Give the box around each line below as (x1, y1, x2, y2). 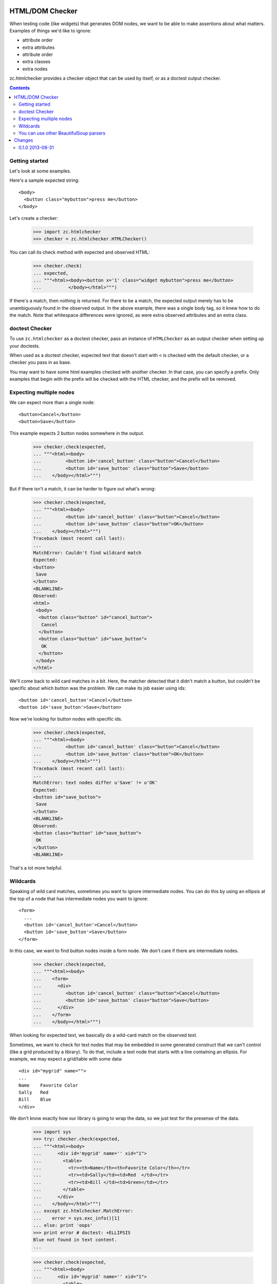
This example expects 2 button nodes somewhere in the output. (9, 430, 145, 436)
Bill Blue (18, 1097, 51, 1103)
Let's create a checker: (9, 215, 58, 221)
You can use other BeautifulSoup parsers (18, 130, 106, 136)
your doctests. (9, 343, 41, 349)
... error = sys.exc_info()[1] (33, 1215, 120, 1221)
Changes (14, 137, 33, 143)
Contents (9, 85, 30, 91)
